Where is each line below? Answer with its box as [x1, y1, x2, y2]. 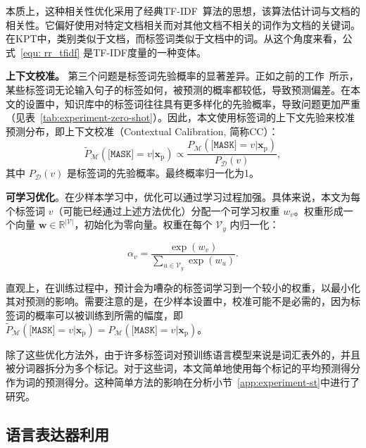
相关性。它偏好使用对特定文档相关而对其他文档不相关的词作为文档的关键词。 [6, 17, 360, 32]
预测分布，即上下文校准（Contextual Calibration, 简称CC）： [6, 123, 279, 138]
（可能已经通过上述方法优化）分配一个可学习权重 [53, 203, 280, 218]
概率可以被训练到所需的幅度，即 [34, 308, 183, 323]
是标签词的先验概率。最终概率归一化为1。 [66, 166, 259, 180]
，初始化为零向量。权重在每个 [74, 217, 213, 232]
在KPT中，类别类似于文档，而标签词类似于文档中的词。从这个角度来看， [6, 31, 343, 46]
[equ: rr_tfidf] [20, 44, 80, 59]
